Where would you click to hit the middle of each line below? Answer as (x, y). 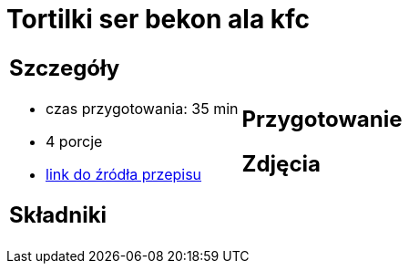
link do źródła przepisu (124, 174)
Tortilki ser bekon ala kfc (158, 19)
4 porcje (74, 141)
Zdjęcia (281, 163)
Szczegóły (65, 68)
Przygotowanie (322, 119)
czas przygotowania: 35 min (142, 108)
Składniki (58, 214)
